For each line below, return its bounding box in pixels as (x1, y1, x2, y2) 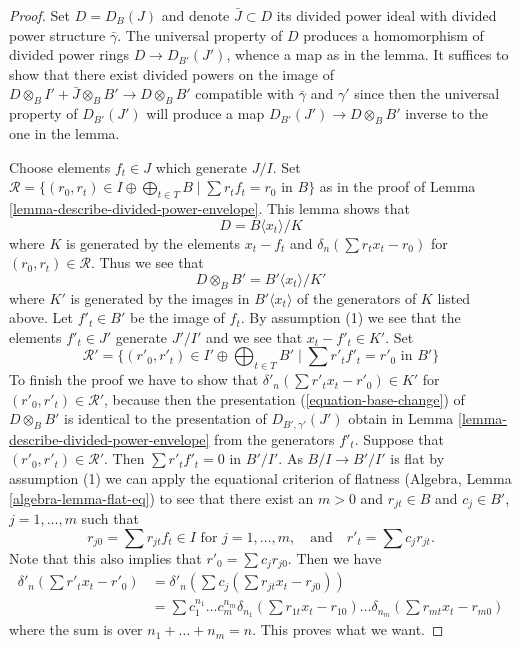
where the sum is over (9, 619, 143, 640)
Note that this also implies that (9, 547, 202, 568)
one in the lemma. (9, 122, 120, 143)
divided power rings (9, 44, 129, 65)
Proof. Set (9, 5, 70, 25)
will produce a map (146, 103, 265, 124)
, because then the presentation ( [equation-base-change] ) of (104, 388, 465, 409)
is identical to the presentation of (64, 408, 267, 429)
